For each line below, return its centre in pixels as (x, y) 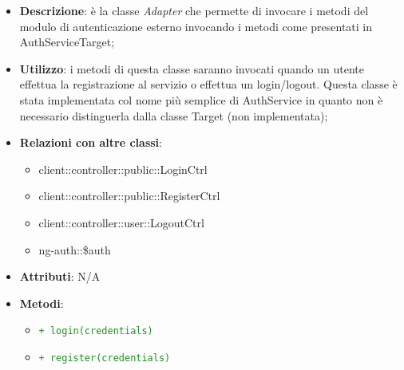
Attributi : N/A (60, 276)
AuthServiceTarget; (67, 42)
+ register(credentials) (105, 358)
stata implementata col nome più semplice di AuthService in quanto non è (201, 99)
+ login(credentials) (96, 331)
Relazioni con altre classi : (91, 142)
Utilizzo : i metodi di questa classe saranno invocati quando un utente (192, 68)
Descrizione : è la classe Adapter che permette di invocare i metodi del (194, 10)
